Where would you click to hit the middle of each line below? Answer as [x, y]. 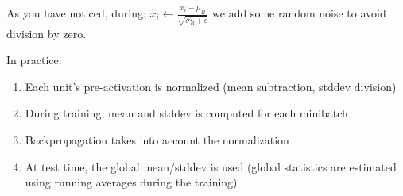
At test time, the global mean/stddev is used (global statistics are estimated [211, 166]
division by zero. [46, 33]
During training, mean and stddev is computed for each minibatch [186, 113]
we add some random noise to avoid [299, 13]
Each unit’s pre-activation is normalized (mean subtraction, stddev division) [211, 86]
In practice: [34, 60]
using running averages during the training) [131, 182]
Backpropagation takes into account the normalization [157, 140]
